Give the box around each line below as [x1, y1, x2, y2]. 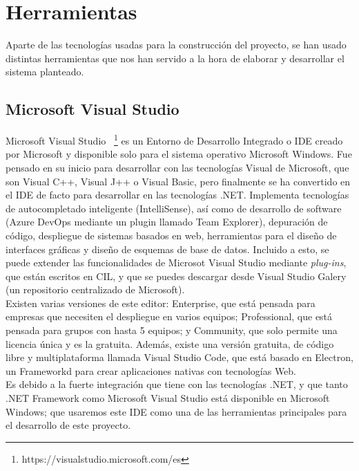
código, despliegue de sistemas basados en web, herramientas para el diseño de [6, 228, 337, 242]
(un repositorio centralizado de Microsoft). [6, 282, 185, 297]
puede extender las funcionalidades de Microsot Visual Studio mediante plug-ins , [6, 255, 347, 270]
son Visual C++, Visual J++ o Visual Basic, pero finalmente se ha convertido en [6, 174, 351, 188]
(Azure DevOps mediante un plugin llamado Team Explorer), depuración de [6, 214, 328, 229]
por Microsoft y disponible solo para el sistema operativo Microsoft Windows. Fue [6, 147, 352, 161]
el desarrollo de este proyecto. [6, 418, 131, 432]
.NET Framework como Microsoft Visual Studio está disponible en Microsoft [6, 391, 330, 405]
